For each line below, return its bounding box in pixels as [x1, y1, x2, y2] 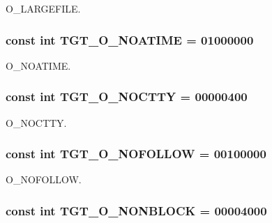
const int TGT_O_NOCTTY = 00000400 [6, 88, 248, 105]
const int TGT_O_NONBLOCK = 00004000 [6, 201, 267, 219]
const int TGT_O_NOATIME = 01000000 [6, 31, 254, 48]
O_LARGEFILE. [6, 1, 81, 15]
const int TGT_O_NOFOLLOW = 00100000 [6, 145, 266, 162]
